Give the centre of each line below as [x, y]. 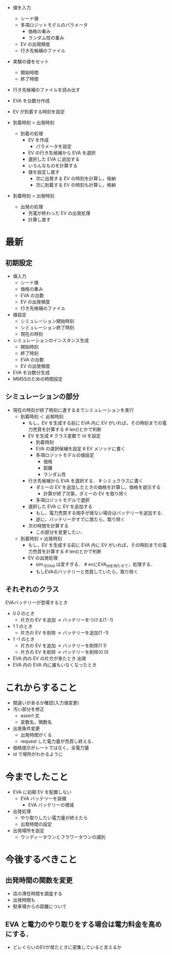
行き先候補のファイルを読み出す [46, 90]
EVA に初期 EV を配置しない [42, 792]
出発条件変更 [26, 728]
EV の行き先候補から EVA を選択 [62, 153]
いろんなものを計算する [53, 166]
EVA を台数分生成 [31, 372]
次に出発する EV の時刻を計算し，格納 [76, 178]
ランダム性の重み [46, 38]
